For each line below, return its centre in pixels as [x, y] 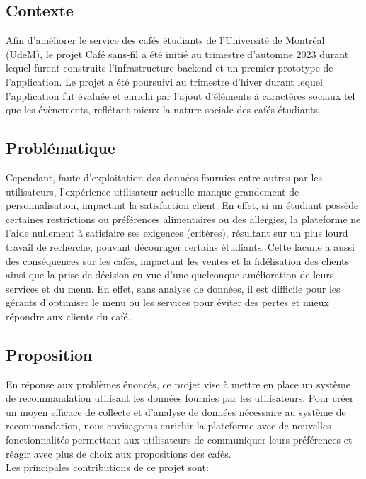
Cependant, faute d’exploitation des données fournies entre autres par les [164, 177]
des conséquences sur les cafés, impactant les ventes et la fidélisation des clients [177, 260]
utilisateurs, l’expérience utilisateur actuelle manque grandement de [153, 191]
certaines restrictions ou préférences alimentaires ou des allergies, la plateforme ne [183, 219]
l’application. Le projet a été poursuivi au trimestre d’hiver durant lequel [164, 81]
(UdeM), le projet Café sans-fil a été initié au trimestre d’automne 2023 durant [177, 53]
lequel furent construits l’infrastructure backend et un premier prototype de [170, 68]
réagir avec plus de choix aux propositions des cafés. [119, 453]
